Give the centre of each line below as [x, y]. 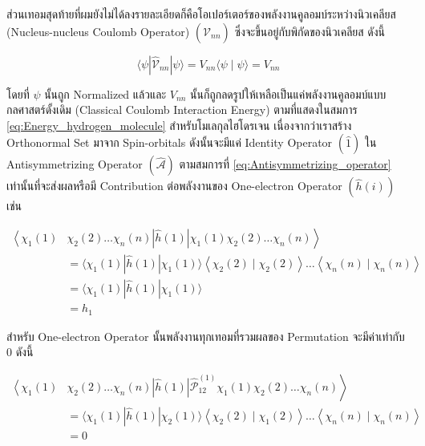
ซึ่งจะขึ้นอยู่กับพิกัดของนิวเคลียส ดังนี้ [310, 31]
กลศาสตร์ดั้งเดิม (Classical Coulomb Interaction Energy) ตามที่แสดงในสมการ [182, 109]
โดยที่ [18, 93]
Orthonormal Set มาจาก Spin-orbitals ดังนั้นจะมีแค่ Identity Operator [170, 142]
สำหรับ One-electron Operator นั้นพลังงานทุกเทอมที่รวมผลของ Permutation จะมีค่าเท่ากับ [206, 336]
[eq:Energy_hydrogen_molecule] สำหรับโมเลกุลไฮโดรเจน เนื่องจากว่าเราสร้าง [179, 125]
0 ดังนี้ [20, 352]
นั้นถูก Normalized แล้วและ [105, 93]
